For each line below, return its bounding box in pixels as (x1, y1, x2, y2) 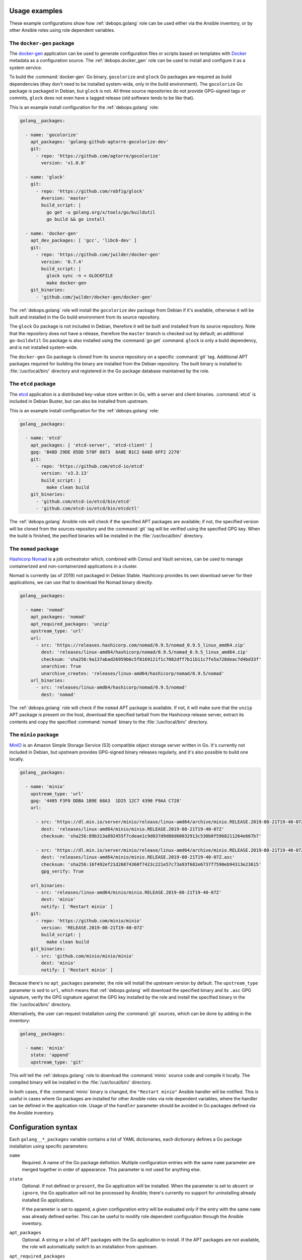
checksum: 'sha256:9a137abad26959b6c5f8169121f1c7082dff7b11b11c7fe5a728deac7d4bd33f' (41, 656, 262, 662)
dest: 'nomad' (41, 691, 76, 698)
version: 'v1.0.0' (41, 160, 87, 166)
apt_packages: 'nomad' (30, 614, 87, 620)
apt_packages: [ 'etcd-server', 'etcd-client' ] (30, 442, 153, 448)
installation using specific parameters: (9, 1143, 89, 1149)
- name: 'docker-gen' (25, 231, 79, 236)
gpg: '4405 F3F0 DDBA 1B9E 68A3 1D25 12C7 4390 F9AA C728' (30, 798, 182, 803)
